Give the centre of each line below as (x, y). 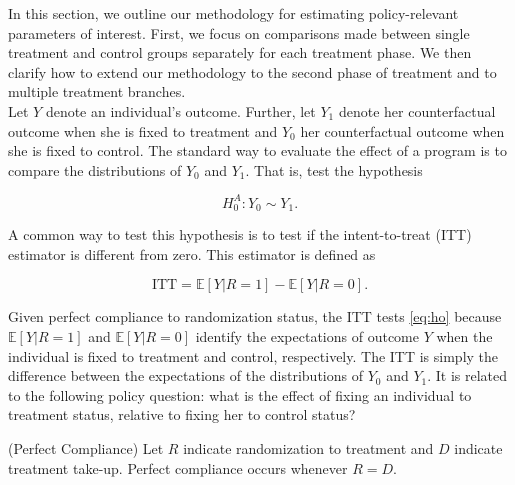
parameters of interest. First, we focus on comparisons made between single (239, 32)
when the (464, 336)
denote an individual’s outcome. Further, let (180, 110)
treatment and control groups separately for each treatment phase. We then (240, 52)
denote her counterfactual (417, 110)
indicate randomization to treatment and (308, 448)
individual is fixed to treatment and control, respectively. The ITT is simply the (253, 355)
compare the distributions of (95, 169)
